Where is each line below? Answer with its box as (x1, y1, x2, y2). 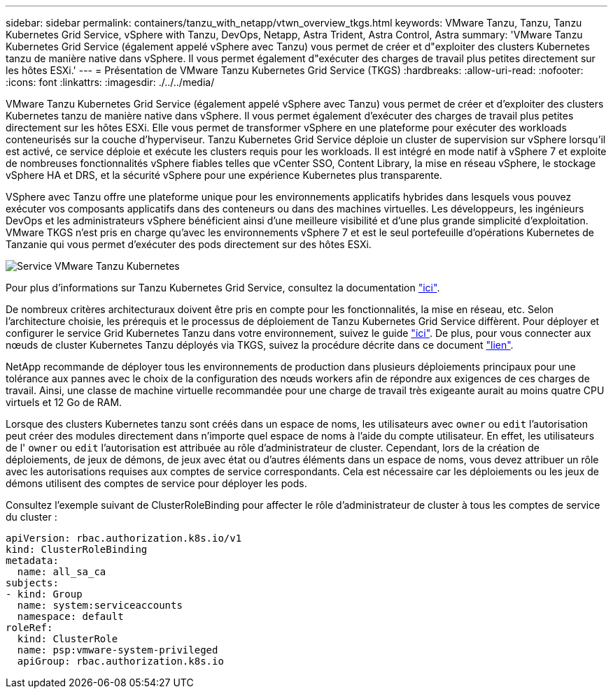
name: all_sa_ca (17, 566, 106, 577)
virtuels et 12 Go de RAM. (6, 396, 122, 408)
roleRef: (6, 622, 53, 633)
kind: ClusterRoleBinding (6, 544, 148, 555)
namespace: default (17, 611, 124, 622)
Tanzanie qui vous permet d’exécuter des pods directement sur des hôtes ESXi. (6, 238, 372, 250)
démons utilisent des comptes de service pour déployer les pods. (6, 477, 307, 489)
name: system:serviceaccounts (17, 600, 183, 611)
